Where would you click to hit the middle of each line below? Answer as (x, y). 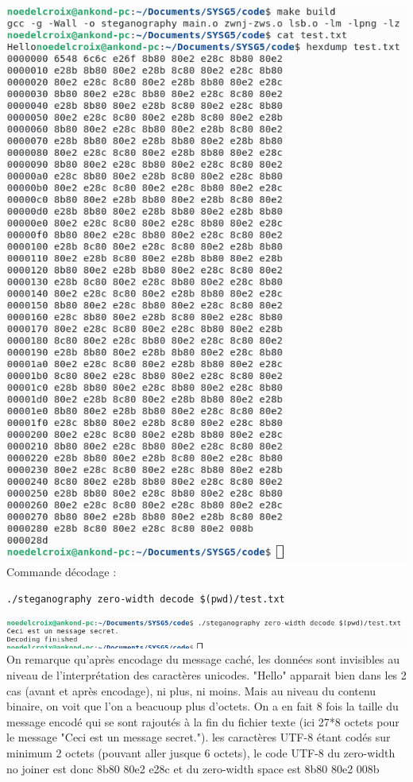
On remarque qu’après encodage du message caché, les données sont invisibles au (203, 659)
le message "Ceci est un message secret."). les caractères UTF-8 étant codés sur (199, 737)
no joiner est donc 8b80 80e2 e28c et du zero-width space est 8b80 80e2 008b (193, 768)
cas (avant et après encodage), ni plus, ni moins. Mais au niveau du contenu (191, 690)
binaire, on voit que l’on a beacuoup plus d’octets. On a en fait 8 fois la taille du (203, 706)
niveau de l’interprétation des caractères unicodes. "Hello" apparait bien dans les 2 (206, 675)
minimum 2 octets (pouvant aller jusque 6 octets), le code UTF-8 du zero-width (201, 752)
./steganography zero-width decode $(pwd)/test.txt (146, 599)
